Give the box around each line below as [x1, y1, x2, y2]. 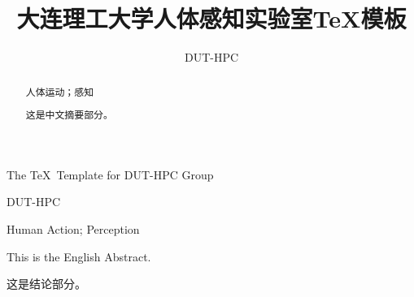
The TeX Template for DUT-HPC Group [7, 166, 214, 183]
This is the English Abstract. [7, 247, 151, 265]
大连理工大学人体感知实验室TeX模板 [16, 2, 407, 35]
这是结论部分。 [7, 275, 86, 292]
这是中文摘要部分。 [25, 108, 113, 122]
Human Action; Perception [7, 220, 140, 237]
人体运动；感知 [25, 84, 94, 98]
